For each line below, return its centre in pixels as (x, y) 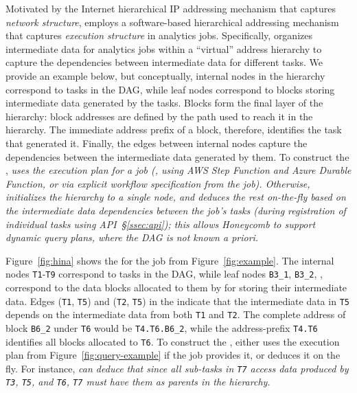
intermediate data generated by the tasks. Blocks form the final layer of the (164, 103)
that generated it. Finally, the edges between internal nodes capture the (157, 143)
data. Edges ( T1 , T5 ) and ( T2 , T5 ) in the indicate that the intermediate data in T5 (177, 301)
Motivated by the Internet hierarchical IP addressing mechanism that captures (171, 8)
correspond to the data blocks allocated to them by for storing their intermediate (176, 287)
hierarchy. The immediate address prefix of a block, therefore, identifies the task (174, 130)
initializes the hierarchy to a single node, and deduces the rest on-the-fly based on (176, 197)
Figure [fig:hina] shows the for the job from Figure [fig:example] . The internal (170, 260)
